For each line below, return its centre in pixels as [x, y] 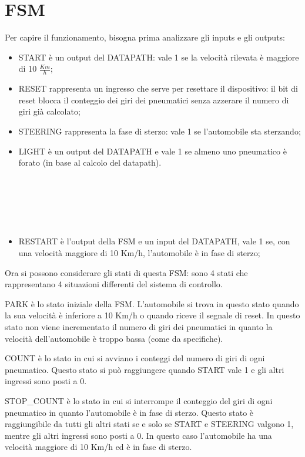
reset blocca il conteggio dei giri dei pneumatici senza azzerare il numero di [154, 100]
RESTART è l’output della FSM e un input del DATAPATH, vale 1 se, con [154, 241]
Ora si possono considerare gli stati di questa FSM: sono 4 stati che [126, 272]
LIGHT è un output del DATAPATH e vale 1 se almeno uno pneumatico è [152, 151]
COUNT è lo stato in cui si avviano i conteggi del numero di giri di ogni [135, 358]
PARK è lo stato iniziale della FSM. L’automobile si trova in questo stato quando [152, 303]
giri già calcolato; [49, 111]
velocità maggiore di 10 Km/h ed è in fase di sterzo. [98, 447]
